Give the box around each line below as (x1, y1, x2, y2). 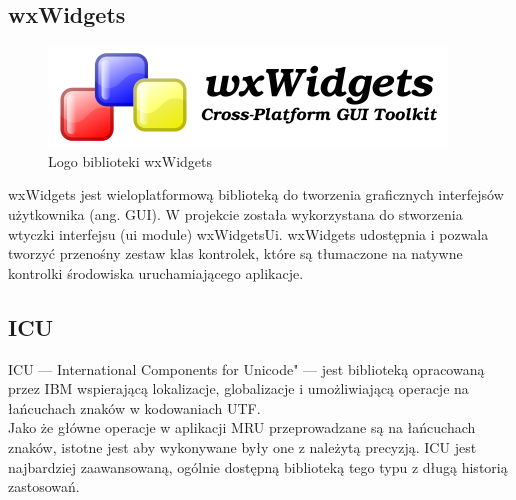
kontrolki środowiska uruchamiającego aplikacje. (8, 262, 304, 283)
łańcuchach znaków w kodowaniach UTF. (8, 397, 261, 418)
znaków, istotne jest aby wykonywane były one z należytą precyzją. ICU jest (8, 436, 477, 457)
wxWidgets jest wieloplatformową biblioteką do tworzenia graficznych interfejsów (8, 184, 504, 205)
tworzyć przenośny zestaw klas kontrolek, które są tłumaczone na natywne (8, 243, 463, 264)
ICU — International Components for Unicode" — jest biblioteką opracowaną (8, 358, 485, 379)
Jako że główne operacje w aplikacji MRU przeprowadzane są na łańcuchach (8, 417, 476, 438)
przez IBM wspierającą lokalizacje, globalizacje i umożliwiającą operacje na (8, 378, 469, 399)
